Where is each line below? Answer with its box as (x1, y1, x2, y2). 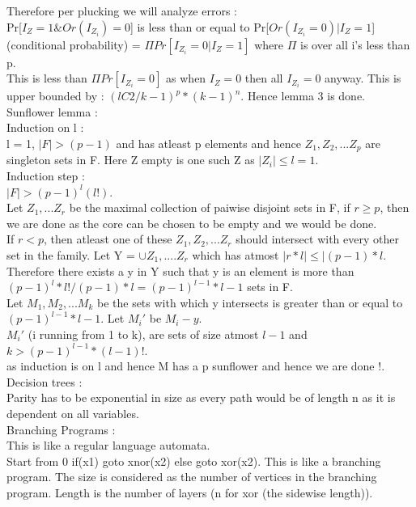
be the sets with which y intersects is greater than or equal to (96, 294, 403, 311)
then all (244, 70, 283, 87)
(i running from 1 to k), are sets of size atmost (28, 325, 259, 342)
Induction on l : (6, 119, 84, 136)
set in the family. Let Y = (6, 246, 135, 263)
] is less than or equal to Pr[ (129, 18, 270, 35)
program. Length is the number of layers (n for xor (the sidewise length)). (6, 484, 373, 501)
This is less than (6, 70, 87, 87)
